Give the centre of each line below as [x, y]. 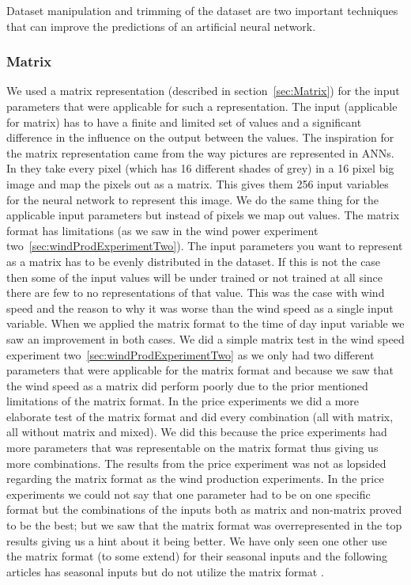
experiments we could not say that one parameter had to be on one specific [189, 494]
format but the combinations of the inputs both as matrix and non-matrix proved [204, 509]
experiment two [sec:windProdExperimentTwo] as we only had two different [190, 354]
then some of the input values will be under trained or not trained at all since [195, 277]
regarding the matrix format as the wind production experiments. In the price [195, 479]
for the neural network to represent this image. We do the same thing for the [193, 199]
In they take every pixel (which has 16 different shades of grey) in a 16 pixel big [200, 168]
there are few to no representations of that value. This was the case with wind [196, 292]
